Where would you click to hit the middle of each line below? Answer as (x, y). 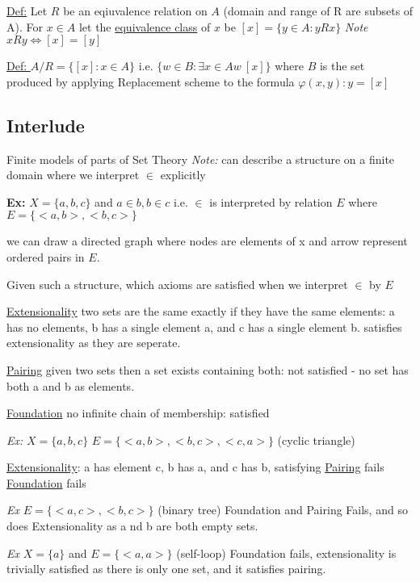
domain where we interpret (73, 175)
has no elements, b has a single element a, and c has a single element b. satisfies (204, 327)
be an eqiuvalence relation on (135, 10)
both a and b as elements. (71, 385)
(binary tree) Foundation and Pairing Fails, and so (283, 510)
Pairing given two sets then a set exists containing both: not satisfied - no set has (208, 369)
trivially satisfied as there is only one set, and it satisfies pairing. (166, 569)
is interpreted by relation (271, 201)
